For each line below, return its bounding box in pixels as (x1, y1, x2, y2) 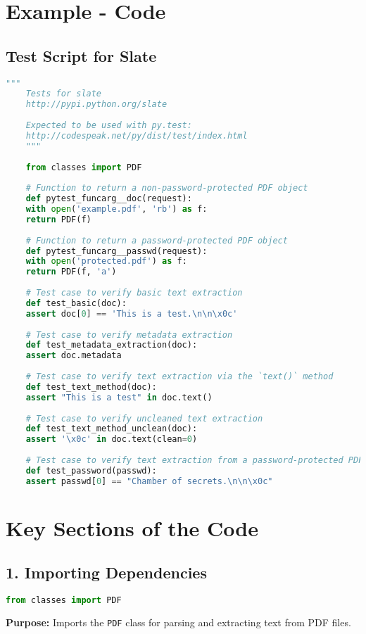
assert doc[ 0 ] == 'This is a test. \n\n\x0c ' (25, 308, 238, 319)
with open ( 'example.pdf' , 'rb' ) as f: (25, 204, 208, 215)
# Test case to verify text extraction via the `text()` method (25, 372, 334, 382)
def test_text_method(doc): (25, 381, 157, 392)
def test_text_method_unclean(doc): (25, 424, 198, 434)
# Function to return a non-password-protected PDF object (25, 183, 308, 194)
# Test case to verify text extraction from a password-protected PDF (25, 455, 364, 466)
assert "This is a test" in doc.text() (25, 392, 213, 402)
